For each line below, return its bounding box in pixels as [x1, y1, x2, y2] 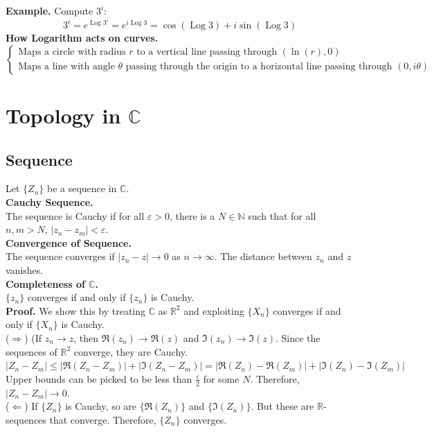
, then [73, 330, 98, 345]
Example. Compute [6, 3, 93, 17]
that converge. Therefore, [49, 412, 156, 426]
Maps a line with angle [18, 62, 115, 72]
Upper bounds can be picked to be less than [6, 371, 192, 386]
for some [203, 371, 240, 386]
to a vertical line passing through [136, 47, 277, 58]
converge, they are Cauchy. [73, 344, 188, 358]
